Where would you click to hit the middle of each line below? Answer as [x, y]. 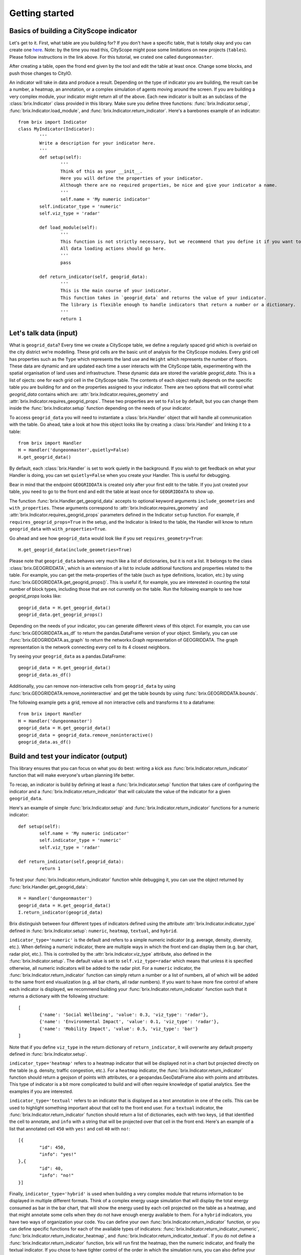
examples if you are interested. [41, 1091]
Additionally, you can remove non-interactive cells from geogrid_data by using [92, 686]
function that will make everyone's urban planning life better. [72, 775]
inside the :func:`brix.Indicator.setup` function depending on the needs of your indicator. [100, 408]
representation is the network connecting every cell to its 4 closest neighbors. [90, 647]
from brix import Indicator [53, 122]
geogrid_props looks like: [35, 596]
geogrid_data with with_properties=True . [58, 529]
